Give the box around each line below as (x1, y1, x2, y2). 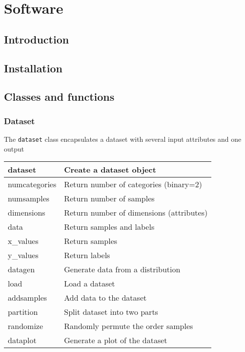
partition (8, 306, 38, 318)
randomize (8, 320, 43, 332)
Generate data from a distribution (64, 264, 181, 275)
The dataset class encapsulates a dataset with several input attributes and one (4, 133, 242, 144)
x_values (8, 235, 39, 247)
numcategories (8, 178, 57, 190)
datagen (8, 264, 35, 275)
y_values (8, 249, 39, 261)
